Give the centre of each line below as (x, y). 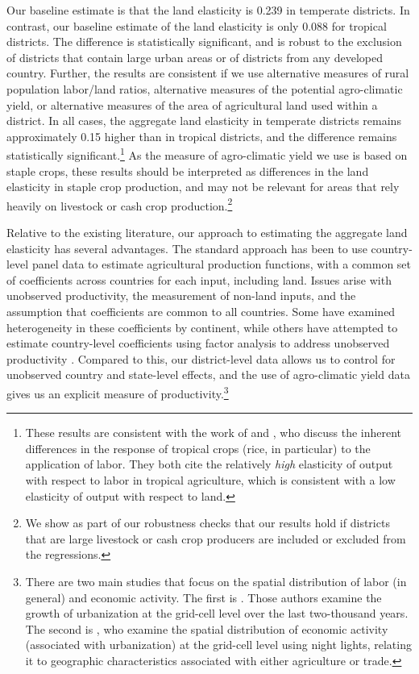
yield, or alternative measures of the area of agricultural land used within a (192, 104)
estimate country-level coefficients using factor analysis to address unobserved (198, 343)
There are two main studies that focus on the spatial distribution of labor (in (216, 581)
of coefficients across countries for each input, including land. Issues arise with (199, 279)
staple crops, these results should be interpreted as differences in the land (188, 171)
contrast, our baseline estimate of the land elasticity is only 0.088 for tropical (197, 25)
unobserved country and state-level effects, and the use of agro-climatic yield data (208, 374)
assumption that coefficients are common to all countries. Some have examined (201, 311)
